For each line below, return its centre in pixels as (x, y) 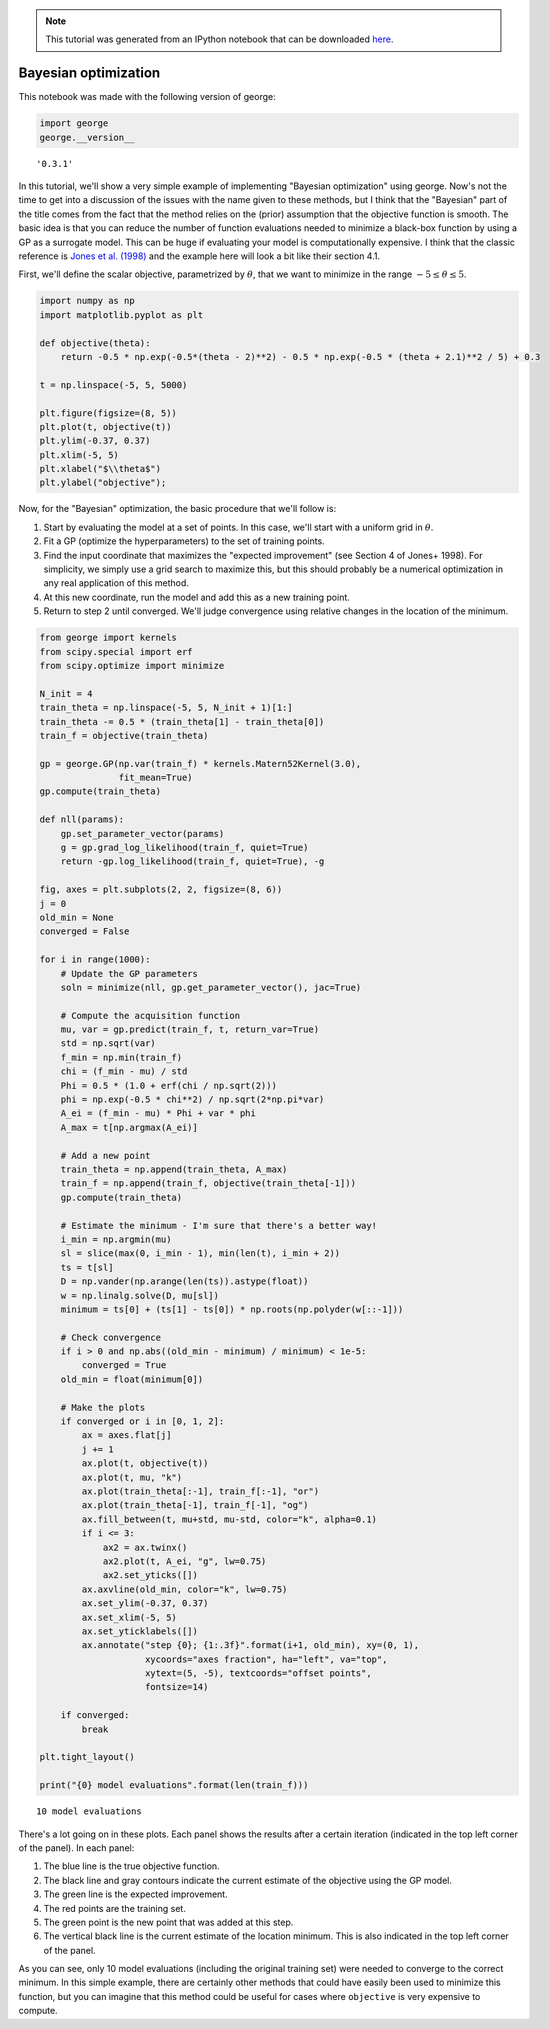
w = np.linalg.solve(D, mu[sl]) (140, 1295)
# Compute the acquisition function (150, 1015)
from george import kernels (108, 638)
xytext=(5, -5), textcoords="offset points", (258, 1673)
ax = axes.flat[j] (126, 1435)
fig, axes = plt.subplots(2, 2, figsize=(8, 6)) (161, 889)
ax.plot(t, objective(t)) (145, 1463)
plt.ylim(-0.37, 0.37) (95, 441)
